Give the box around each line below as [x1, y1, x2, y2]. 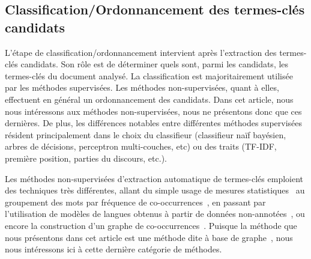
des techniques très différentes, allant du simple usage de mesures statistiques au [5, 184, 305, 197]
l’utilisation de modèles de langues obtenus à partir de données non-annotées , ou [5, 207, 305, 220]
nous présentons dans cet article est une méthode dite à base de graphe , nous [5, 231, 293, 243]
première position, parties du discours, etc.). [5, 151, 167, 164]
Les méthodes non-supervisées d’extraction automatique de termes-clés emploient [5, 172, 304, 184]
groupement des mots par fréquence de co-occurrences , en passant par [5, 195, 266, 208]
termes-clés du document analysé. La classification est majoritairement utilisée [5, 69, 293, 82]
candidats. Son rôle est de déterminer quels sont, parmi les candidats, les [20, 58, 289, 70]
